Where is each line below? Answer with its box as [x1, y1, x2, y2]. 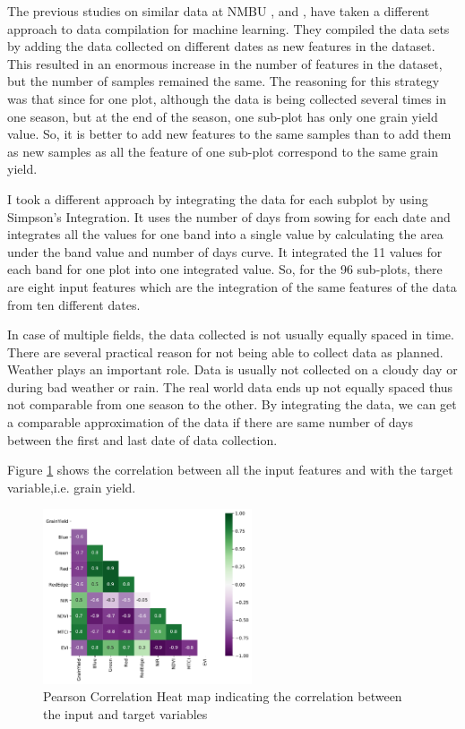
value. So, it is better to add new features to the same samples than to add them [7, 124, 452, 143]
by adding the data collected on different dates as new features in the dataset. [7, 37, 435, 56]
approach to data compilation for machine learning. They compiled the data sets [7, 19, 450, 38]
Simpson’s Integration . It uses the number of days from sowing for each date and [7, 207, 451, 226]
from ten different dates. [7, 295, 141, 313]
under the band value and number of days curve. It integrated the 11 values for [7, 242, 443, 261]
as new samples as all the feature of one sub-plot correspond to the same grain [7, 142, 438, 160]
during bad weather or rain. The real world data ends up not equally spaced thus [7, 377, 453, 396]
